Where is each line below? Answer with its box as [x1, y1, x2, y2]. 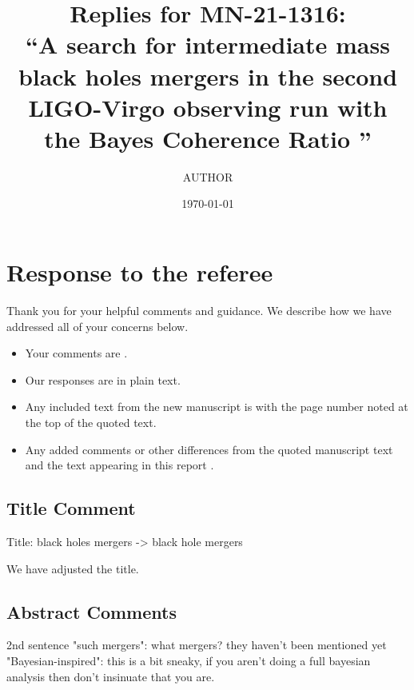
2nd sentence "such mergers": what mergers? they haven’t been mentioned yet [6, 636, 387, 653]
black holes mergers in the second [18, 59, 398, 92]
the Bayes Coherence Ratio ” [44, 122, 372, 154]
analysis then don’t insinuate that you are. [6, 668, 215, 684]
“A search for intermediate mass [26, 28, 390, 61]
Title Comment [6, 496, 136, 520]
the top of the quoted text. [25, 413, 157, 430]
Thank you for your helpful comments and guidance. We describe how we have [6, 302, 392, 318]
